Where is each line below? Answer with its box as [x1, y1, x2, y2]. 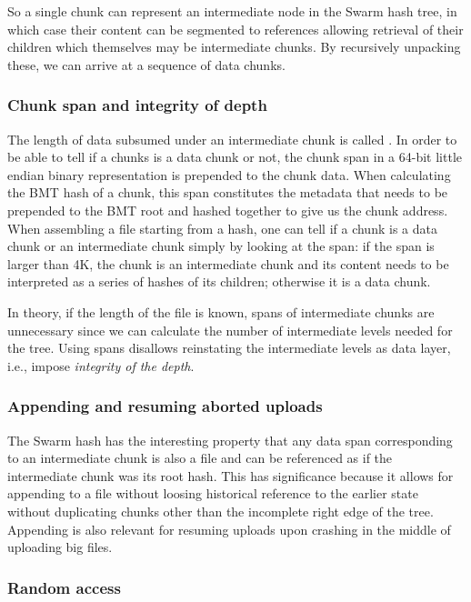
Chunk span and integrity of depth [7, 94, 267, 116]
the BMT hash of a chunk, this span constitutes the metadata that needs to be [7, 183, 448, 202]
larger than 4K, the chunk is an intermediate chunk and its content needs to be [7, 254, 449, 273]
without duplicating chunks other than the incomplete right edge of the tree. [7, 501, 434, 520]
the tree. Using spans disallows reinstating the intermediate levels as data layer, [7, 338, 451, 357]
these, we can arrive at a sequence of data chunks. [7, 55, 286, 74]
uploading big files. [7, 537, 113, 557]
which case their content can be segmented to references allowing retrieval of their [7, 19, 464, 38]
